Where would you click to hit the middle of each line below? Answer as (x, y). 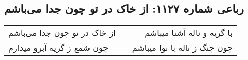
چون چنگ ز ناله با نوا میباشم (182, 48)
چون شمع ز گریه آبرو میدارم (58, 48)
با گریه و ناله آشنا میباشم (189, 33)
